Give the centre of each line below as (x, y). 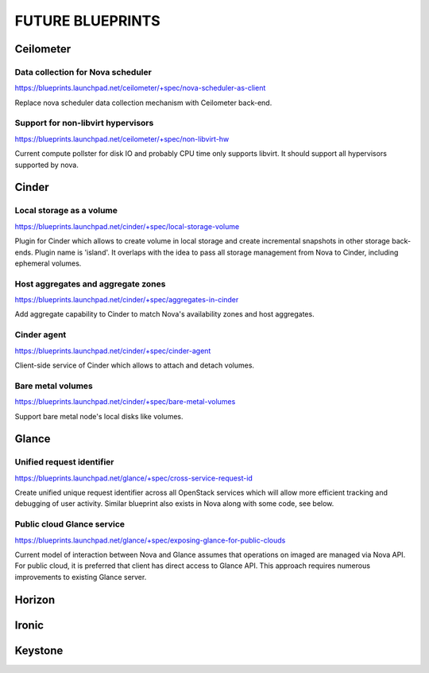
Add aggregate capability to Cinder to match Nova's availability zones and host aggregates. (164, 314)
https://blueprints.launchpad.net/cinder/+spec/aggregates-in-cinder (127, 300)
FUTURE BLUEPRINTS (87, 21)
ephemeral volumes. (48, 263)
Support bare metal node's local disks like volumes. (99, 416)
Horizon (35, 599)
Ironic (29, 625)
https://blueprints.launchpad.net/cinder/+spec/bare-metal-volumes (125, 402)
